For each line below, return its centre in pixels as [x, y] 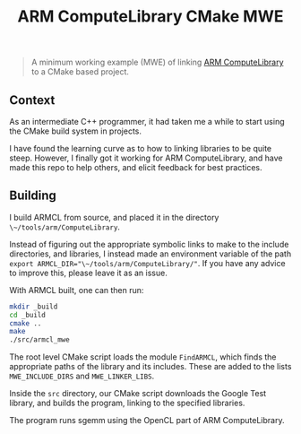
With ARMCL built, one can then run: [77, 290]
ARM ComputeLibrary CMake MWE [150, 17]
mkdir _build [34, 307]
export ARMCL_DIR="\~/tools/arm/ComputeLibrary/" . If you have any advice [147, 263]
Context [32, 100]
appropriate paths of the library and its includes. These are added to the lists [150, 367]
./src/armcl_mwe [39, 340]
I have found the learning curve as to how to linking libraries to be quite [141, 148]
